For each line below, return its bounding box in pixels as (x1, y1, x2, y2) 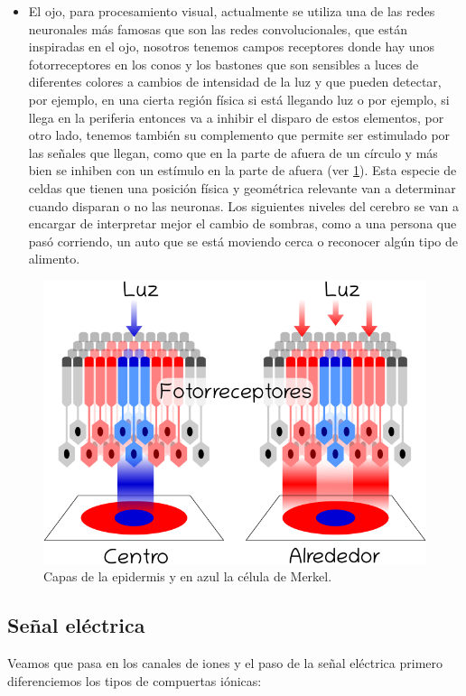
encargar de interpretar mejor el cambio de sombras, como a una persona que (28, 214, 457, 233)
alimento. (28, 249, 80, 268)
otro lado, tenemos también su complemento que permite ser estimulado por (28, 125, 451, 144)
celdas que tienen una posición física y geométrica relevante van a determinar (28, 178, 456, 197)
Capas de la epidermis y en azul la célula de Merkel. (43, 567, 332, 586)
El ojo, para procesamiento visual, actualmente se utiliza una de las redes (28, 2, 435, 20)
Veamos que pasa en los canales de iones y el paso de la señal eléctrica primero (7, 654, 443, 673)
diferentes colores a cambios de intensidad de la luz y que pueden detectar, (28, 72, 442, 91)
